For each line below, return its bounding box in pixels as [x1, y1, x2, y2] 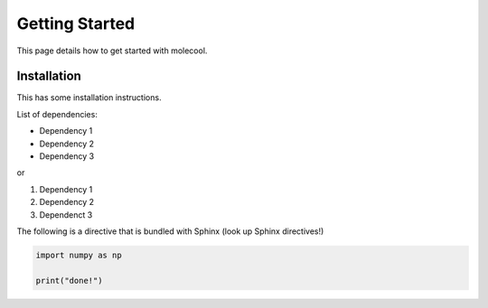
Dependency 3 [39, 151, 95, 162]
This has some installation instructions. [16, 92, 162, 103]
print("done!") [35, 275, 103, 285]
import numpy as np [35, 249, 122, 260]
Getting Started [16, 14, 136, 33]
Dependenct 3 [39, 209, 93, 220]
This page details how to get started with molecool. [16, 45, 208, 56]
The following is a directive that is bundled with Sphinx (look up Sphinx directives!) [16, 226, 324, 237]
